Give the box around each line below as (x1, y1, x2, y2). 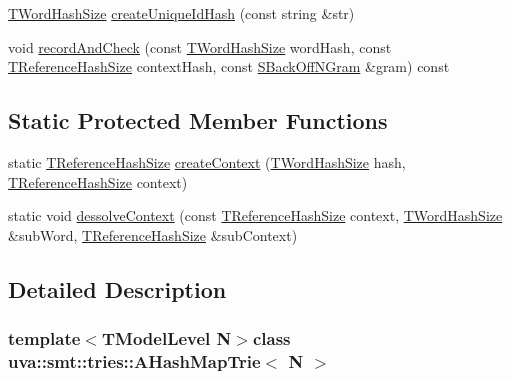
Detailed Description (8, 273, 227, 304)
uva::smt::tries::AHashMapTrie (8, 348, 261, 373)
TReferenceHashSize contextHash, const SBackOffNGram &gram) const (8, 56, 450, 77)
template (8, 326, 81, 351)
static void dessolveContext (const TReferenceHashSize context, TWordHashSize (8, 205, 503, 226)
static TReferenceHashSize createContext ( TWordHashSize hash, (8, 151, 406, 172)
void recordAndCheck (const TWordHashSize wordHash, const (8, 36, 392, 57)
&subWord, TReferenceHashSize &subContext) (8, 224, 298, 245)
